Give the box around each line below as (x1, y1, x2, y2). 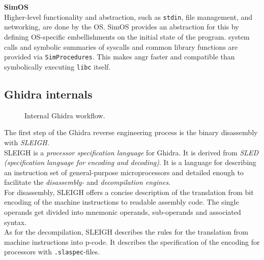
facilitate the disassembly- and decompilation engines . (4, 177, 170, 187)
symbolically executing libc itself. (4, 61, 111, 72)
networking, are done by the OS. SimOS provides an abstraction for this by (4, 21, 239, 32)
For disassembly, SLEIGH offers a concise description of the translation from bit (4, 186, 254, 197)
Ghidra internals (4, 86, 93, 102)
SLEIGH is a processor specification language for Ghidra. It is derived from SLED (4, 147, 259, 157)
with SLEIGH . (4, 137, 49, 147)
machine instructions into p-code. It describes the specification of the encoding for (4, 236, 260, 247)
